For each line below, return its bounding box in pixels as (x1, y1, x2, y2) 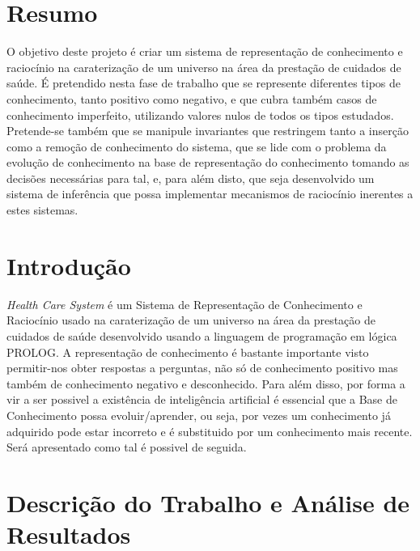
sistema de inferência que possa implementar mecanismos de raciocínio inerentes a (6, 185, 414, 202)
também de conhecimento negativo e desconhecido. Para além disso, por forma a (6, 375, 405, 392)
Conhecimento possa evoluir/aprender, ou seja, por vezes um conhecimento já (6, 406, 391, 423)
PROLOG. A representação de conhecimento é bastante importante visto (6, 343, 369, 360)
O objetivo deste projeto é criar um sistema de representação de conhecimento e (6, 43, 403, 60)
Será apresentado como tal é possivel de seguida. (6, 439, 247, 456)
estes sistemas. (6, 201, 78, 218)
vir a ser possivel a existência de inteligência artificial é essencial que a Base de (6, 391, 397, 408)
